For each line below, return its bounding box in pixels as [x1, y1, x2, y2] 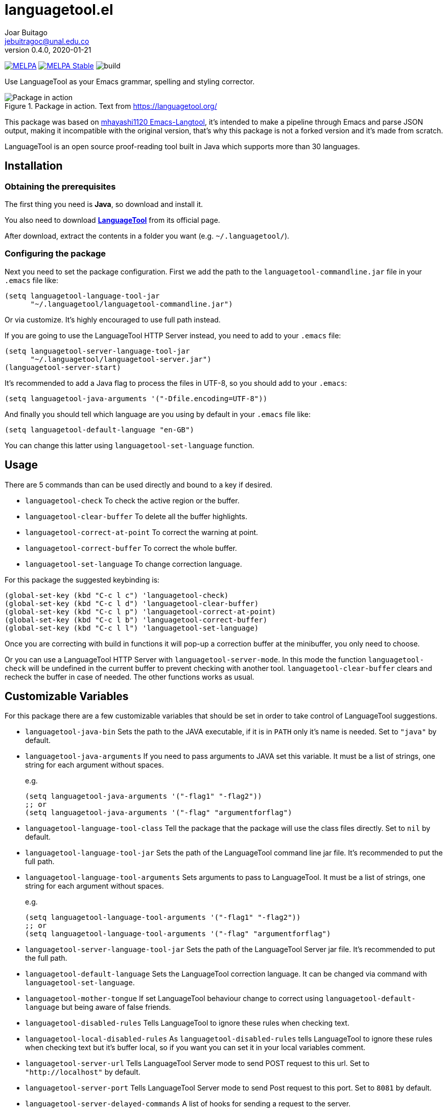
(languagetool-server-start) [5, 363, 121, 372]
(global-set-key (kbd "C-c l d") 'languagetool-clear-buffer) [5, 599, 259, 608]
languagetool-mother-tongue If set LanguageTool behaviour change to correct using [25, 994, 323, 1003]
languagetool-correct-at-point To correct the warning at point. [25, 527, 258, 537]
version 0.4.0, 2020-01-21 [5, 45, 91, 54]
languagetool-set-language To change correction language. [25, 559, 242, 568]
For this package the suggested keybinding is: [5, 575, 160, 584]
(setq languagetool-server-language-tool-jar [5, 346, 190, 355]
